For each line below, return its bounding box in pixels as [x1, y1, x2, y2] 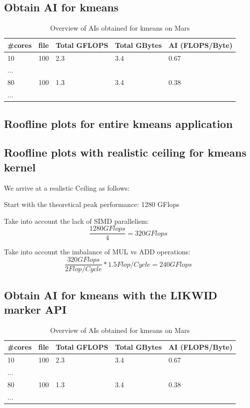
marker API [4, 301, 67, 317]
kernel [4, 159, 36, 174]
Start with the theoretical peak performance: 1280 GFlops [4, 199, 179, 209]
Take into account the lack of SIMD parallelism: [4, 215, 149, 226]
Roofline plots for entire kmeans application [4, 116, 233, 131]
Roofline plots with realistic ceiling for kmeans [4, 145, 247, 160]
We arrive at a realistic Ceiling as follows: [4, 182, 130, 193]
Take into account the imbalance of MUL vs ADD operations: [4, 246, 190, 257]
